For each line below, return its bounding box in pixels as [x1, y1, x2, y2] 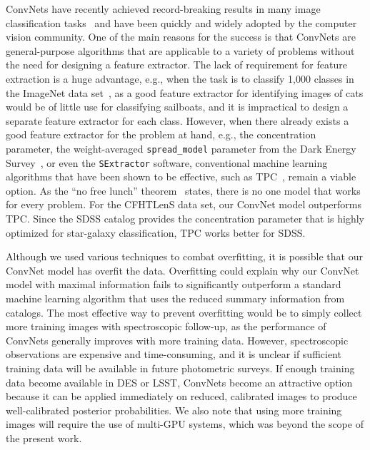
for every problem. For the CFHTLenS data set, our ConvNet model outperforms [6, 197, 362, 212]
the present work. [6, 430, 82, 445]
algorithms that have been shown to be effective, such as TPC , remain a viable [6, 169, 356, 184]
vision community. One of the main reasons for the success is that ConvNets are [6, 29, 356, 44]
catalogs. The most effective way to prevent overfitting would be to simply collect [6, 305, 362, 319]
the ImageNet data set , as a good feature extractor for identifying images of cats [6, 85, 364, 100]
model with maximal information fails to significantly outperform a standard [6, 277, 341, 292]
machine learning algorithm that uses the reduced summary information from [6, 291, 345, 305]
